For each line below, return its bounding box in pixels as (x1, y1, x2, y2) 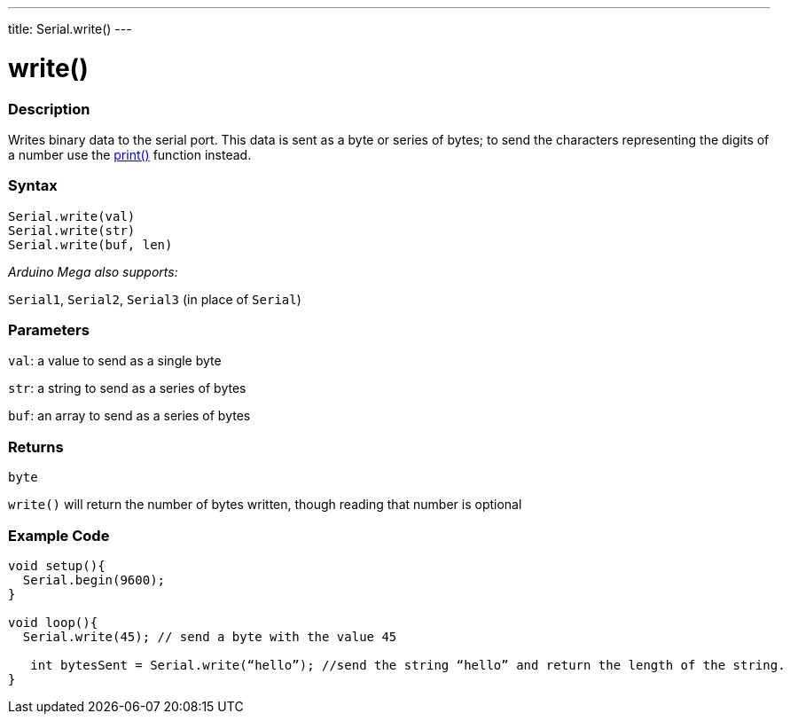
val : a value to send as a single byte (8, 353, 222, 369)
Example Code (8, 526, 110, 545)
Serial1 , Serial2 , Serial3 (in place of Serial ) (8, 291, 301, 307)
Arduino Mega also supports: (8, 263, 178, 279)
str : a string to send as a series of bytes (8, 380, 246, 396)
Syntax (8, 176, 58, 195)
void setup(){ (8, 558, 106, 573)
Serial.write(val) (8, 208, 136, 223)
